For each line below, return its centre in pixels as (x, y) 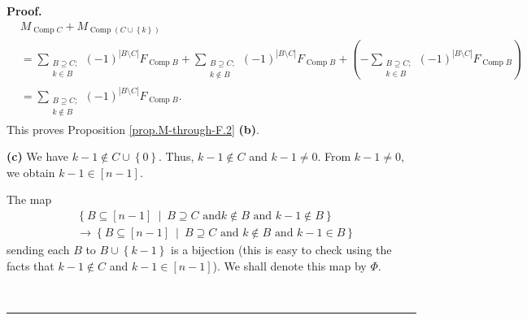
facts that (30, 265)
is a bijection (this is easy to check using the (281, 249)
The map (29, 199)
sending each (38, 249)
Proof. (24, 11)
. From (334, 156)
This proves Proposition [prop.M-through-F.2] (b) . (133, 129)
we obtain (31, 172)
